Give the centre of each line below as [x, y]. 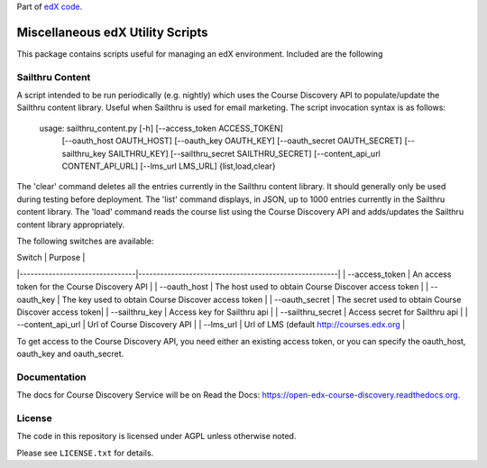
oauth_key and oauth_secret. [70, 354]
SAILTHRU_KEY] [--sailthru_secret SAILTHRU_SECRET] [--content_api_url [244, 153]
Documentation [51, 377]
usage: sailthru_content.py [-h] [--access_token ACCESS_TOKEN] [161, 128]
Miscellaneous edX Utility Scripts [112, 32]
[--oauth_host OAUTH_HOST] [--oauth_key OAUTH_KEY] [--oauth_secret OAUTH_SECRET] [232, 141]
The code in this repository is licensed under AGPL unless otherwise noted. [156, 436]
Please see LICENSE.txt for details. [85, 453]
